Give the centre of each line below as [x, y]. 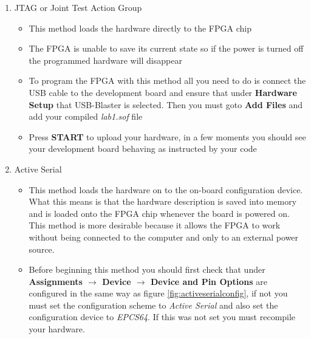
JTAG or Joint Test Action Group [78, 7]
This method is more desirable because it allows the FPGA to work [155, 225]
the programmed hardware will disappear [105, 60]
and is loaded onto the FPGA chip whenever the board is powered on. [159, 213]
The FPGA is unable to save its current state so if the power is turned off [166, 48]
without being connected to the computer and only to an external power [164, 237]
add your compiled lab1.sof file [86, 116]
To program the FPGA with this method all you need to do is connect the [167, 80]
